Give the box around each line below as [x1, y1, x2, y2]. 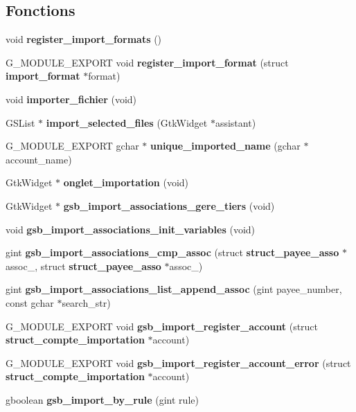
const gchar [6, 295, 54, 310]
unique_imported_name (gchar [150, 138, 301, 153]
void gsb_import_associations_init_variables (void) [6, 222, 256, 236]
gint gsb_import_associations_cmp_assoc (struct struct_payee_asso [6, 245, 339, 260]
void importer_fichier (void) [6, 91, 137, 106]
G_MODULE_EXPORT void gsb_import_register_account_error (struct [6, 355, 351, 370]
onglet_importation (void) [63, 175, 189, 190]
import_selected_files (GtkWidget [46, 115, 208, 129]
